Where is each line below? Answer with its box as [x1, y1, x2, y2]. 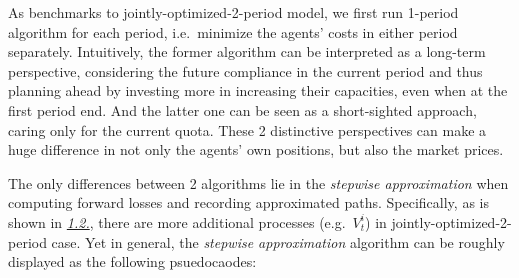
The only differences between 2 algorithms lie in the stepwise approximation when [8, 172, 509, 193]
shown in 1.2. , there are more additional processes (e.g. [8, 211, 346, 232]
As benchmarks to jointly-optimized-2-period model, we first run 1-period [8, 2, 459, 22]
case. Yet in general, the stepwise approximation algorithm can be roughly [51, 231, 505, 252]
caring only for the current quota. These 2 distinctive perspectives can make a [8, 119, 487, 140]
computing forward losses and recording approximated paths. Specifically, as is [8, 192, 489, 213]
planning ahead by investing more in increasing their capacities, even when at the [8, 80, 508, 101]
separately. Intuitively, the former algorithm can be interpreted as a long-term [8, 41, 486, 62]
